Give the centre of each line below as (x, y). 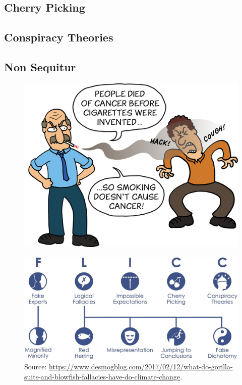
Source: (36, 367)
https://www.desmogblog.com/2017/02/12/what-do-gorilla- (141, 367)
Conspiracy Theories (59, 37)
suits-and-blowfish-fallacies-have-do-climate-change (102, 376)
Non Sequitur (40, 66)
